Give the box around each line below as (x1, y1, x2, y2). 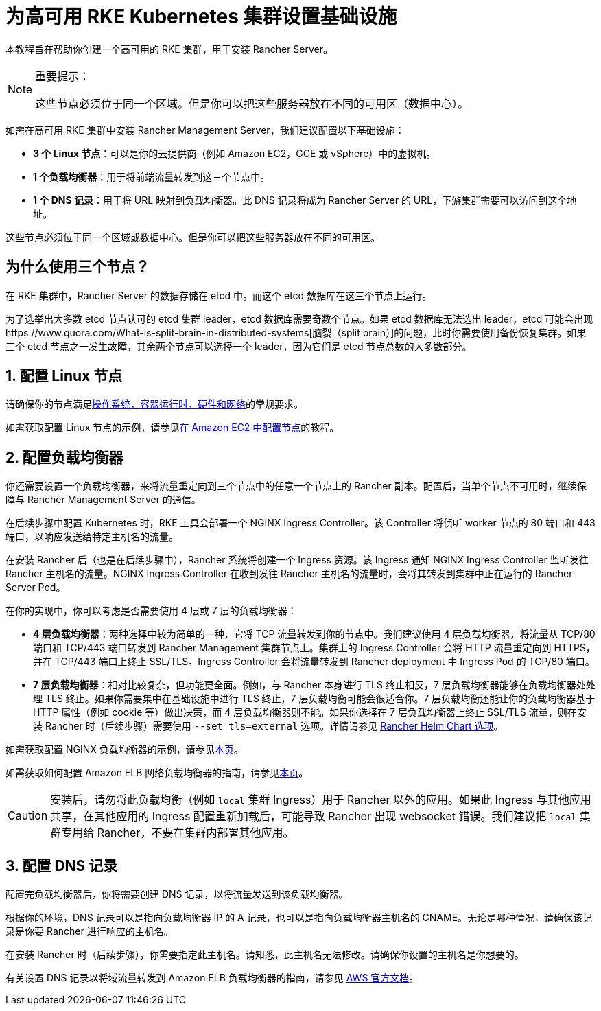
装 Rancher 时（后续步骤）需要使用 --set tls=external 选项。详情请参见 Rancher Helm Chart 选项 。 (33, 720, 504, 732)
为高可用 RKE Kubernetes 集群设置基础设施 (5, 5, 397, 28)
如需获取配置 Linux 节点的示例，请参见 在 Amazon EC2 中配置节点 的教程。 (5, 421, 340, 434)
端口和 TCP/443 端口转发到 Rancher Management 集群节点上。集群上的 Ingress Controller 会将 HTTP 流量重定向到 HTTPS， (33, 642, 596, 654)
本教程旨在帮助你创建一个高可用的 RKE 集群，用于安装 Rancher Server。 (5, 43, 333, 55)
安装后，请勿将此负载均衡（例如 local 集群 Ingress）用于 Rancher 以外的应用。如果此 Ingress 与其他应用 (50, 793, 591, 807)
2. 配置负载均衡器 (5, 448, 123, 466)
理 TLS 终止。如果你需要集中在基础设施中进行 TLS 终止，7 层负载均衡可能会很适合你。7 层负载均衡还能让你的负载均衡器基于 (33, 693, 596, 705)
